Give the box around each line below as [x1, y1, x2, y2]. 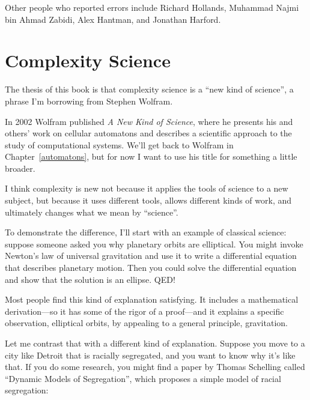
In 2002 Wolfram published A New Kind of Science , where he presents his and [5, 115, 293, 127]
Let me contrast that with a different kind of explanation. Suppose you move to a [5, 337, 305, 349]
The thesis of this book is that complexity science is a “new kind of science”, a [5, 83, 294, 95]
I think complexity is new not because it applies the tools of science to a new [5, 182, 288, 195]
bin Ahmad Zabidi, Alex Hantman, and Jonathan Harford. [5, 13, 221, 25]
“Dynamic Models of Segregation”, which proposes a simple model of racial [5, 372, 281, 384]
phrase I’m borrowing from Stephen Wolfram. [5, 94, 173, 107]
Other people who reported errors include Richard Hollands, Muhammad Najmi [5, 1, 299, 13]
